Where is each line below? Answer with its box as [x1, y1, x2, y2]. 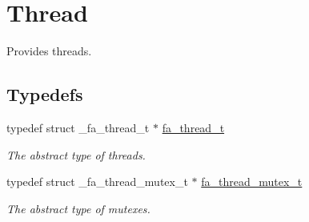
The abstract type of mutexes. [6, 200, 150, 216]
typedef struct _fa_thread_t [6, 119, 150, 135]
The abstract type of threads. [6, 146, 146, 163]
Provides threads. [6, 42, 92, 59]
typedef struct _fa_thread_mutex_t [6, 173, 188, 190]
